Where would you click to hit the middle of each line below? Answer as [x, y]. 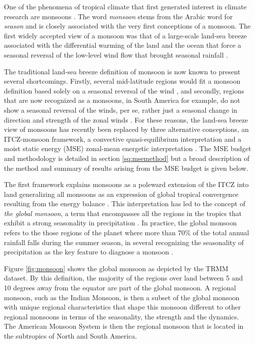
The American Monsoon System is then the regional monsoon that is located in [124, 326]
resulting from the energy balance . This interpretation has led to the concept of [125, 203]
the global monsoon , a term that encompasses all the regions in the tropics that [123, 213]
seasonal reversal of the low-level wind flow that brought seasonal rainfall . [116, 54]
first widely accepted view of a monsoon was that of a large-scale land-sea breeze [126, 35]
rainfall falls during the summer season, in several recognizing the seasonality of [124, 242]
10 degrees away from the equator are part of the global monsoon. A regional [120, 288]
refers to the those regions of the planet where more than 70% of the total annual [127, 233]
